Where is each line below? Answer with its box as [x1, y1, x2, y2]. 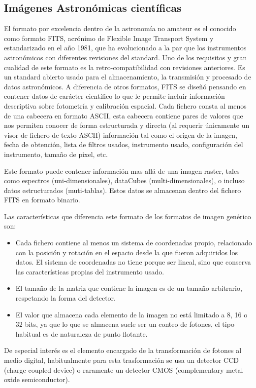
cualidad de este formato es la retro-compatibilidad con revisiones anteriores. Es [4, 62, 245, 72]
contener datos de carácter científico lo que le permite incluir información [4, 91, 225, 101]
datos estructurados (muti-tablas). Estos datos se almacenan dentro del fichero [4, 185, 241, 195]
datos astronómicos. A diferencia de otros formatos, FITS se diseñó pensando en [4, 81, 246, 91]
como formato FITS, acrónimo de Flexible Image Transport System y [4, 33, 214, 43]
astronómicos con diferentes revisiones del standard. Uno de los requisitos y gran [4, 52, 247, 62]
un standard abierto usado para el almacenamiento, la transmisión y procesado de [4, 72, 251, 82]
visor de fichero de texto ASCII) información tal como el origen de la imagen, [4, 129, 237, 140]
